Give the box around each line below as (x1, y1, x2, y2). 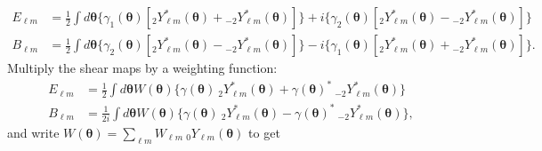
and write (7, 123, 60, 142)
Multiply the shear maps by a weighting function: (7, 59, 278, 77)
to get (248, 123, 280, 142)
